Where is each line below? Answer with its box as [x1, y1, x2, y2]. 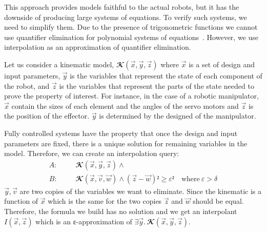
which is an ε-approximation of [35, 216, 132, 226]
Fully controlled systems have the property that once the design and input [4, 127, 238, 138]
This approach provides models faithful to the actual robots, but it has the [4, 2, 239, 12]
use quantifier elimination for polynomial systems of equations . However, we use [4, 31, 259, 42]
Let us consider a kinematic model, [4, 59, 114, 69]
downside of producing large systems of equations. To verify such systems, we [4, 11, 247, 22]
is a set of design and [189, 59, 255, 69]
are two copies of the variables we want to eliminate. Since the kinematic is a [19, 185, 262, 196]
